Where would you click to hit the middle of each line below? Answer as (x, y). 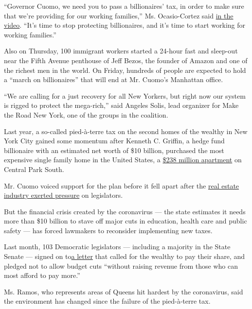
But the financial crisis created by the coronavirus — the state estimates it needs (125, 211)
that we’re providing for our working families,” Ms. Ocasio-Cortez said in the (119, 15)
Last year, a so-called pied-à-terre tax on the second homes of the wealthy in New (126, 131)
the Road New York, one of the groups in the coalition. (86, 114)
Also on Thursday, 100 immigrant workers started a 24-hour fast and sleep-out (121, 51)
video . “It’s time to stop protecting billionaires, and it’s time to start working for (125, 25)
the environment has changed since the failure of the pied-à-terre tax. (107, 301)
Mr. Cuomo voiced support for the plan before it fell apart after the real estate (122, 185)
